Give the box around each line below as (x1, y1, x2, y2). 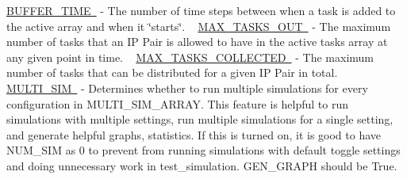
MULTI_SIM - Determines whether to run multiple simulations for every (6, 79, 368, 96)
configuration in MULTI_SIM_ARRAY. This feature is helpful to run (6, 95, 349, 112)
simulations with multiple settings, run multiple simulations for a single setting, (6, 111, 394, 128)
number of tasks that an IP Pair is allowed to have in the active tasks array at (6, 33, 388, 50)
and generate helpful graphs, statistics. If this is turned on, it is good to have (6, 126, 382, 143)
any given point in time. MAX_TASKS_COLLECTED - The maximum (6, 48, 374, 65)
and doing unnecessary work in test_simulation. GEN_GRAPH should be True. (6, 157, 397, 173)
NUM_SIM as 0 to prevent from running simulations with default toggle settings (6, 142, 401, 158)
